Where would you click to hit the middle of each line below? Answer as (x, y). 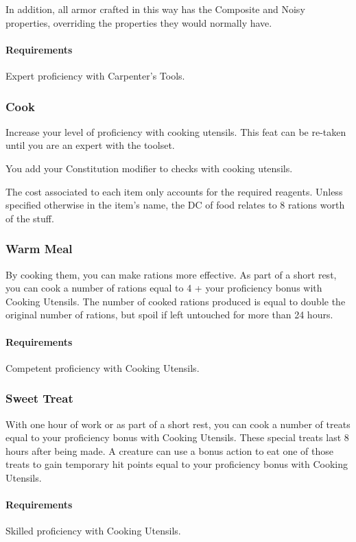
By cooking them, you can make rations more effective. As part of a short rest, (171, 274)
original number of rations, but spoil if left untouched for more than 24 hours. (169, 315)
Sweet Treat (39, 398)
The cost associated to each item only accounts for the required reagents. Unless (174, 191)
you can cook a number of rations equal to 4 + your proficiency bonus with (164, 288)
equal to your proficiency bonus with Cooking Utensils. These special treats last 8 (177, 437)
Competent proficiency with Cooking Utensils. (103, 367)
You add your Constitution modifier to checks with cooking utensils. (149, 168)
